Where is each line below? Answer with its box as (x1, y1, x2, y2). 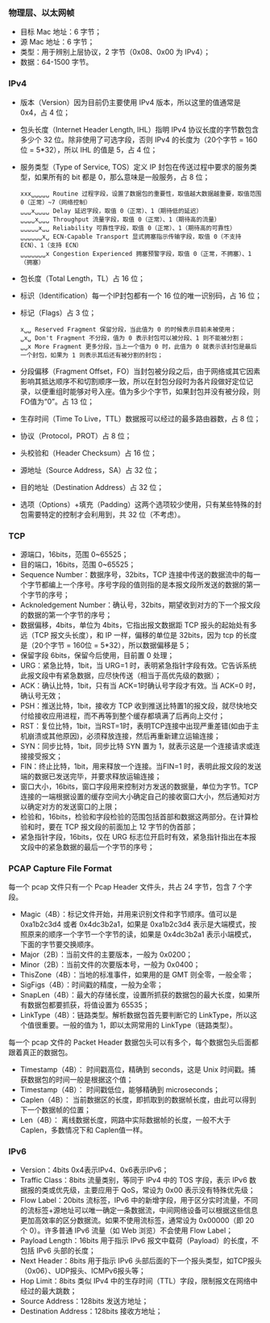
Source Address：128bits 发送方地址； (19, 1296, 149, 1306)
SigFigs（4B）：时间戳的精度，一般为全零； (19, 980, 164, 990)
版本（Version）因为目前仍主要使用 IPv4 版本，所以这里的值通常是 (19, 97, 242, 107)
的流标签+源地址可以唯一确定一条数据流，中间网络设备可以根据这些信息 (19, 1205, 259, 1216)
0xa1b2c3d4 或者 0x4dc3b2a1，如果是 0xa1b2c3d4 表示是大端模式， (19, 919, 250, 929)
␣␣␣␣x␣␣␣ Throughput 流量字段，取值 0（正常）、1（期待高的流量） (19, 216, 221, 224)
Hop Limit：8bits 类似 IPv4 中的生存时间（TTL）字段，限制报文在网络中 (19, 1276, 258, 1286)
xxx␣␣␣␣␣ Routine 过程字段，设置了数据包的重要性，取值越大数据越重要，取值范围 (19, 190, 262, 198)
